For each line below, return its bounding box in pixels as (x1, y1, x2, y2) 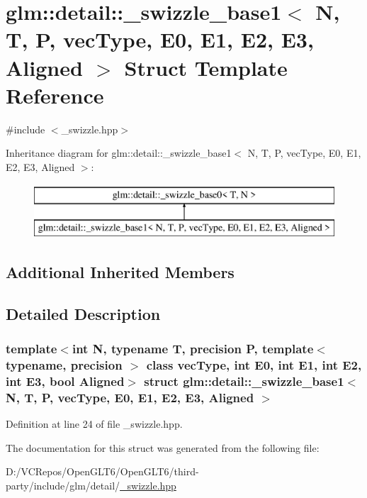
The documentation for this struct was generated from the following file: (6, 440, 320, 455)
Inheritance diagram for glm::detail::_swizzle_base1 (6, 145, 232, 160)
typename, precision (6, 356, 123, 374)
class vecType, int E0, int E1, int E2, (146, 356, 362, 374)
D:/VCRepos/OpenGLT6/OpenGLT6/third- (6, 464, 199, 479)
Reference (6, 80, 104, 109)
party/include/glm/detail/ (6, 477, 120, 492)
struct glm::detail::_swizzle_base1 (144, 372, 344, 389)
